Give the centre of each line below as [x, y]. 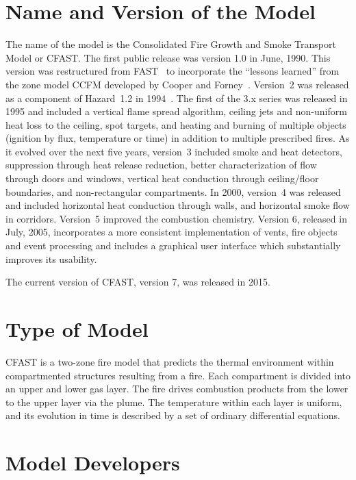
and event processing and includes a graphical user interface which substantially [173, 245]
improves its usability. [51, 258]
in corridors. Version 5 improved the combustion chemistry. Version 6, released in [176, 218]
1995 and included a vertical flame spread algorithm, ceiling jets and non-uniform [176, 111]
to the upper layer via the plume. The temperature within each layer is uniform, [174, 402]
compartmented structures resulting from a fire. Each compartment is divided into [178, 375]
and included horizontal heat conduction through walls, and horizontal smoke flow [178, 205]
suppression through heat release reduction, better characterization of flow [161, 165]
